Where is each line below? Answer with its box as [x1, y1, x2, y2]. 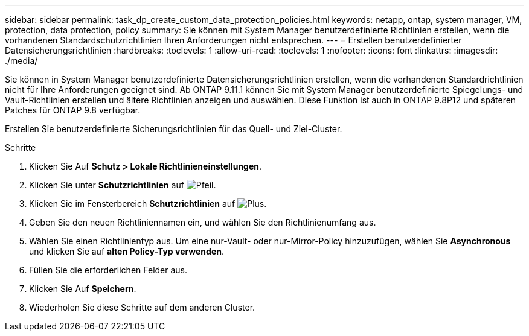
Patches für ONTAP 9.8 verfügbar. [5, 105, 141, 115]
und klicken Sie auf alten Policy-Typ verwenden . [29, 246, 224, 256]
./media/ [5, 55, 38, 66]
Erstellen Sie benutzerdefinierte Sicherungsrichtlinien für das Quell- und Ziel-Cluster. [5, 124, 342, 134]
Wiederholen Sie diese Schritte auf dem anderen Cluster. [29, 302, 255, 312]
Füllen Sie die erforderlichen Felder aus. [29, 265, 188, 275]
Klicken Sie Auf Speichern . [29, 284, 136, 294]
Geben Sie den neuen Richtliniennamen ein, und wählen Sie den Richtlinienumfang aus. [29, 217, 376, 227]
